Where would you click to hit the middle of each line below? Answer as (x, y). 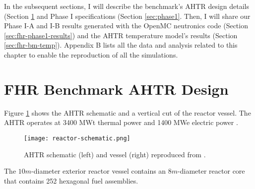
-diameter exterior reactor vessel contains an (99, 171)
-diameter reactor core (211, 171)
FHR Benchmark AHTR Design (116, 89)
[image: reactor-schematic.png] (77, 138)
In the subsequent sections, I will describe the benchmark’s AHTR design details (127, 6)
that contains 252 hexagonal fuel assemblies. (71, 180)
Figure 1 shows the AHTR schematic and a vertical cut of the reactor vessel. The (127, 112)
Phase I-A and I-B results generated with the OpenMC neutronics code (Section (126, 26)
